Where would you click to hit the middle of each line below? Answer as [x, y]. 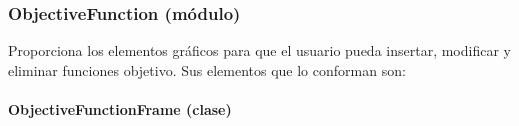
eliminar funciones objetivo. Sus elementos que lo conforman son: [207, 69]
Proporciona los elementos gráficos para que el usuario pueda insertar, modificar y [259, 50]
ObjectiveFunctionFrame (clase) [120, 109]
